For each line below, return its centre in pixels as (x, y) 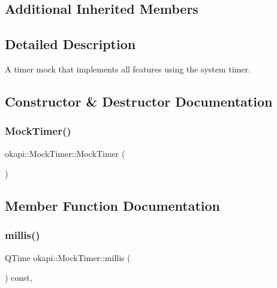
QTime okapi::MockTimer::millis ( (68, 257)
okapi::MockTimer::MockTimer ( (65, 153)
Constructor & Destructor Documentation (139, 101)
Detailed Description (70, 44)
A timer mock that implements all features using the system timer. (128, 69)
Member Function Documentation (113, 206)
